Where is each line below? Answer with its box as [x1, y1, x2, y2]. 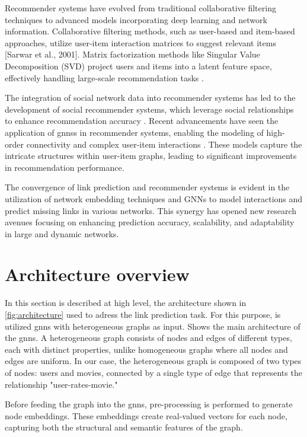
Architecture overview [5, 262, 190, 286]
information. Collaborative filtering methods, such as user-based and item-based [5, 25, 295, 37]
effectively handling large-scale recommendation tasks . [5, 71, 204, 84]
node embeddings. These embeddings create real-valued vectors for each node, [5, 409, 287, 422]
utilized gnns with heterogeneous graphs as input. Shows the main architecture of [5, 320, 300, 332]
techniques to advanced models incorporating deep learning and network [5, 13, 267, 25]
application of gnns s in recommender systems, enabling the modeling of [5, 126, 264, 138]
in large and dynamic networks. [5, 227, 119, 240]
